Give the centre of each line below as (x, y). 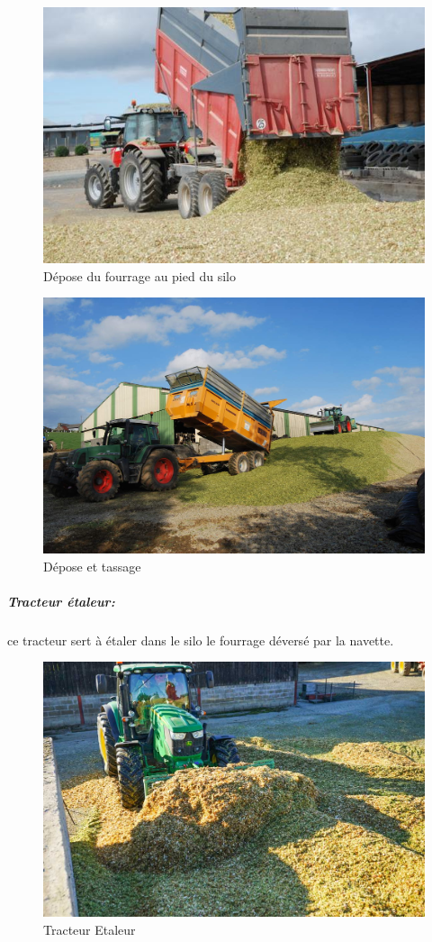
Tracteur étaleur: (61, 601)
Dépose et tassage (92, 566)
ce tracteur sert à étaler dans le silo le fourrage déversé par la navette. (201, 640)
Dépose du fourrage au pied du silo (139, 275)
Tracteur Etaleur (90, 929)
